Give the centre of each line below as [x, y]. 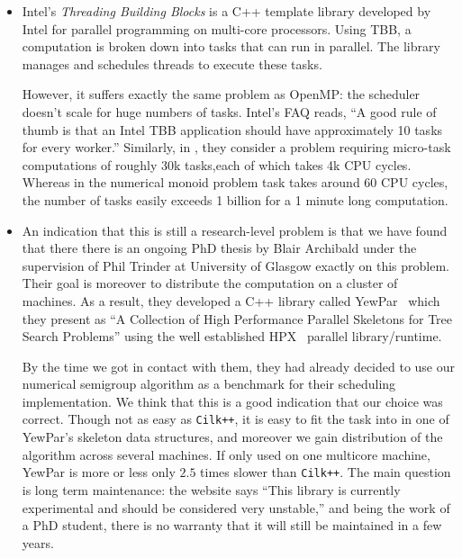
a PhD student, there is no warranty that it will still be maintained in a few [232, 525]
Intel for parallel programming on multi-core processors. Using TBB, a [217, 28]
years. [38, 542]
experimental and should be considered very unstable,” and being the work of [236, 507]
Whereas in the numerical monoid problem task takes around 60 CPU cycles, [235, 182]
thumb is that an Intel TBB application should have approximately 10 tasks [232, 129]
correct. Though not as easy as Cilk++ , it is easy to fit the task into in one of [236, 419]
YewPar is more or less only [99, 472]
